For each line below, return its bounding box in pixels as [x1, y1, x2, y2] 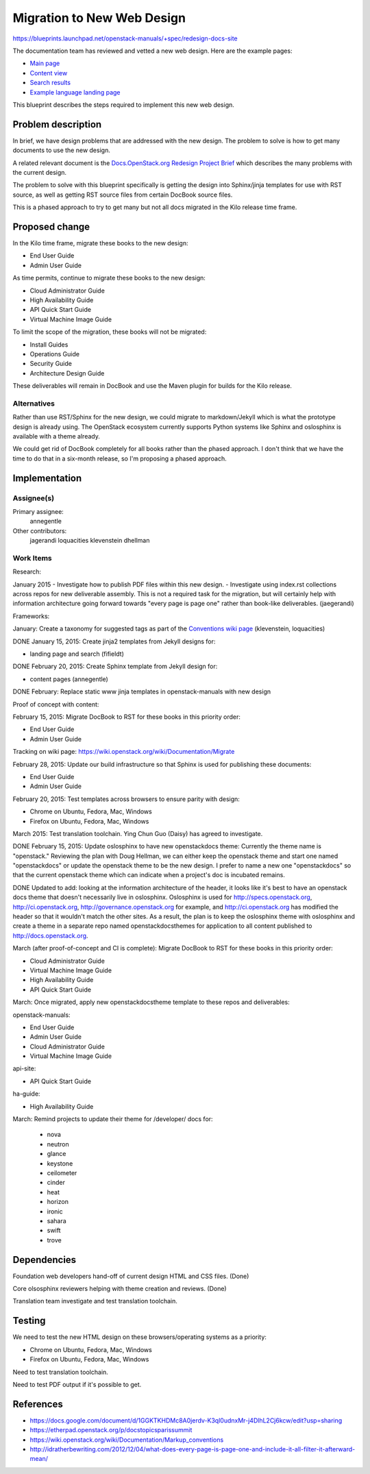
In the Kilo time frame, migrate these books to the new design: [12, 239, 188, 247]
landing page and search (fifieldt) [29, 650, 125, 658]
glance [47, 1150, 66, 1158]
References [12, 1398, 63, 1410]
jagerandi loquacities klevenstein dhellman [29, 537, 150, 545]
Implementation [12, 472, 82, 484]
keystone [47, 1159, 73, 1168]
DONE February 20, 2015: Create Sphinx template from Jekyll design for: [12, 662, 218, 671]
